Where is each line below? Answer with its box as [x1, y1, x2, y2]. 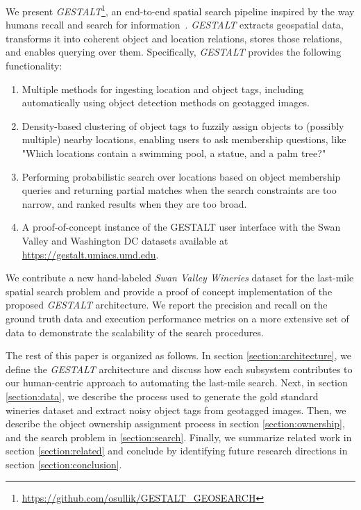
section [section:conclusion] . [6, 456, 122, 471]
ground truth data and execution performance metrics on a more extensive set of [6, 311, 349, 325]
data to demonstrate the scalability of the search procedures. [6, 324, 264, 339]
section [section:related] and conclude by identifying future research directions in [6, 443, 348, 458]
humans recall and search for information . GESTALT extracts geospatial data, [6, 17, 344, 32]
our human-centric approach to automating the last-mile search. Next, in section [6, 375, 348, 390]
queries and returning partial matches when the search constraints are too [22, 183, 337, 197]
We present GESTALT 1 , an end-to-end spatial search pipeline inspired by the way [6, 2, 355, 18]
